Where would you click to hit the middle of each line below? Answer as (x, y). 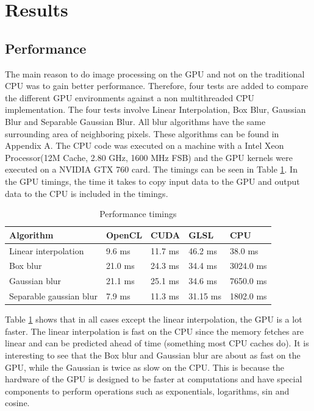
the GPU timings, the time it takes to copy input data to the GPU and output (152, 181)
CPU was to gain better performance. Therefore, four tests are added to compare (157, 86)
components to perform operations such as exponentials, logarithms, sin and (147, 391)
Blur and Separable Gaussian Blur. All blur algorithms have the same (135, 121)
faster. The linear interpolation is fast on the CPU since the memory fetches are (154, 331)
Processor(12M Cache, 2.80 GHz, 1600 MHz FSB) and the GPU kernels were (149, 157)
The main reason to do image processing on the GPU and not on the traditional (155, 73)
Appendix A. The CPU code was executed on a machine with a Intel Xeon (145, 145)
